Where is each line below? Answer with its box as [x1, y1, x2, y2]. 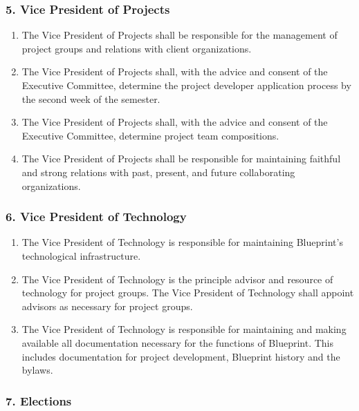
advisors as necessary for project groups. [21, 298, 193, 313]
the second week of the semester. [21, 91, 160, 106]
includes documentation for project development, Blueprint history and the [21, 349, 340, 363]
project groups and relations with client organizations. [21, 41, 252, 55]
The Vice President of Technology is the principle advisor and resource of [21, 271, 333, 286]
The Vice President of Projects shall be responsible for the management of [21, 28, 338, 42]
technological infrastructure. [21, 248, 141, 262]
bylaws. [21, 363, 53, 377]
